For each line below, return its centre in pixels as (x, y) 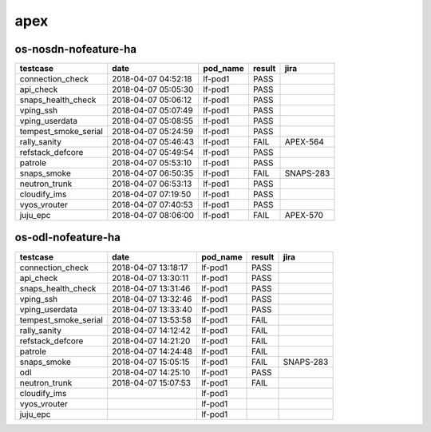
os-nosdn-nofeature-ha (76, 49)
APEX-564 (304, 142)
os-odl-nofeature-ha (68, 238)
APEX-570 (304, 216)
